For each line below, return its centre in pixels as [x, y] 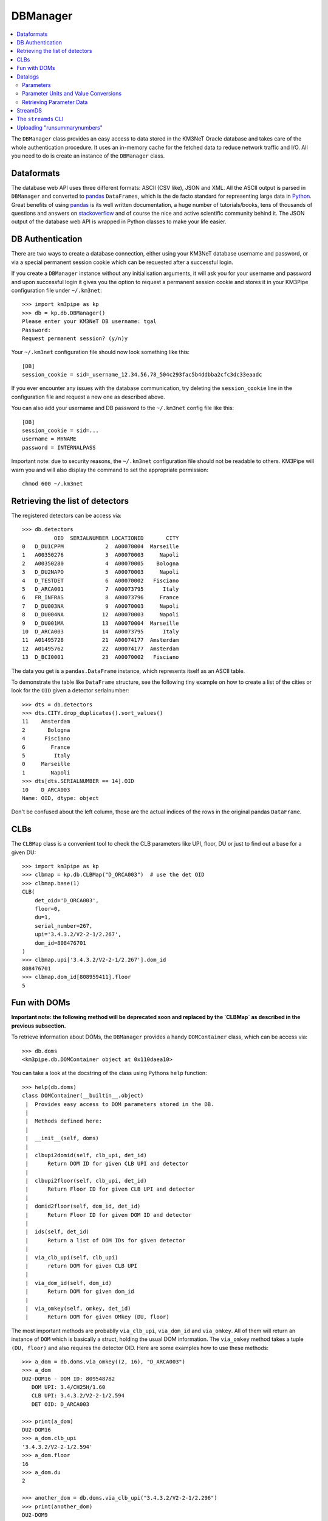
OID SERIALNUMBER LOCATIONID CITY [116, 538]
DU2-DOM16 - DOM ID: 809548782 [69, 1379]
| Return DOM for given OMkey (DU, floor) [97, 1317]
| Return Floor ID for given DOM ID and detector [108, 1215]
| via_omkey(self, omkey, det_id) [78, 1308]
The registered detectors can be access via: [66, 515]
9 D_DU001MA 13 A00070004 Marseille [101, 623]
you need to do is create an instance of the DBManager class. [88, 156]
